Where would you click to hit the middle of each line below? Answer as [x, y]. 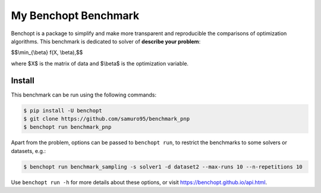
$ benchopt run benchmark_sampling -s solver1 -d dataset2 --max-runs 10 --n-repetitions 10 [163, 166]
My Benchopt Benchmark [75, 15]
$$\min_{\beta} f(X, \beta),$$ [47, 52]
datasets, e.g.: [29, 151]
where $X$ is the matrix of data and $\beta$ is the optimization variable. [100, 63]
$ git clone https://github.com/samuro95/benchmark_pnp [107, 119]
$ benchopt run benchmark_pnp [67, 127]
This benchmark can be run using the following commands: [84, 95]
